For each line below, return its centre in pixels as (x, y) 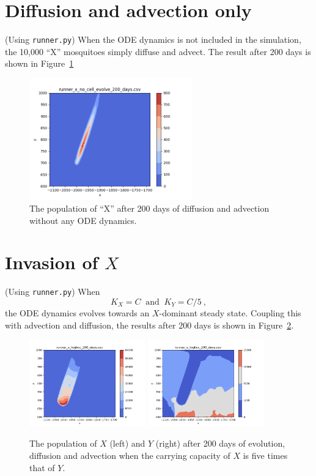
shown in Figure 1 (39, 63)
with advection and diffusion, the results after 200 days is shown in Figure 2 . (149, 325)
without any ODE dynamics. (83, 220)
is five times (265, 456)
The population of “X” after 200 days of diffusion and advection (149, 208)
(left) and (127, 443)
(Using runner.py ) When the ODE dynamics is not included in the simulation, (153, 39)
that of (42, 467)
